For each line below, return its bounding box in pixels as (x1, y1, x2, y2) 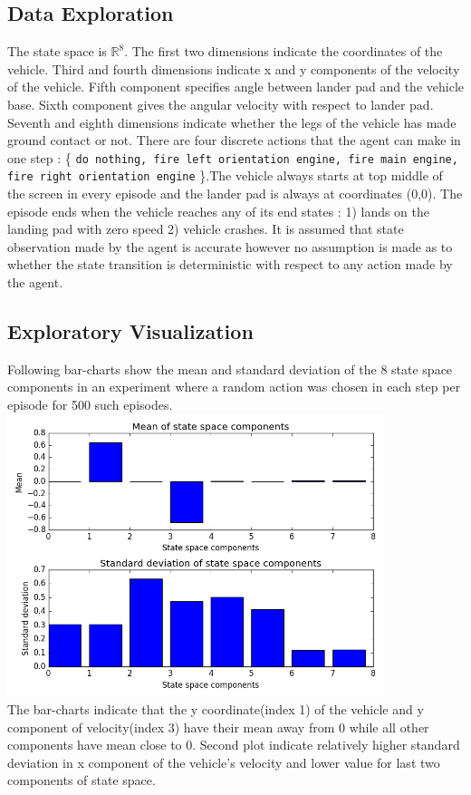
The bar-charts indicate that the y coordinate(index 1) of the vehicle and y (7, 700, 424, 719)
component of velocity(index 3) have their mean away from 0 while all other (7, 717, 429, 736)
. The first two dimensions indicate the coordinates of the (124, 42, 443, 61)
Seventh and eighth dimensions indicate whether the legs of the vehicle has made (7, 112, 457, 131)
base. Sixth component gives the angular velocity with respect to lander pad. (7, 94, 434, 113)
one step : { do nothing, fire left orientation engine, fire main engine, (7, 148, 458, 167)
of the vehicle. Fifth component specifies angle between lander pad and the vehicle (7, 77, 464, 96)
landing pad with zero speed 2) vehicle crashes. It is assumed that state (7, 219, 404, 238)
